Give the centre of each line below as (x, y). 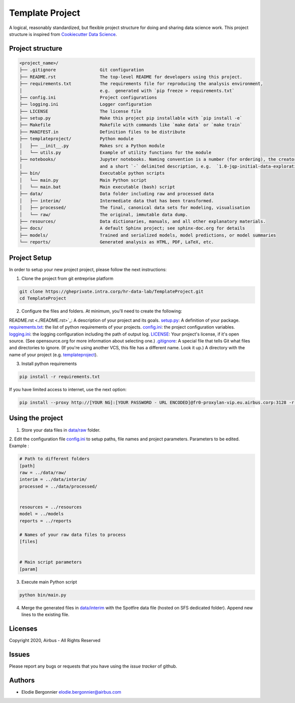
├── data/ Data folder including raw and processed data (117, 194)
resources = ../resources (51, 507)
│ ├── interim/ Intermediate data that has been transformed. (117, 201)
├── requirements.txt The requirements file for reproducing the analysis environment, (141, 84)
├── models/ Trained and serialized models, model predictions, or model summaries (148, 235)
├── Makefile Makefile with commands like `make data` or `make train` (131, 125)
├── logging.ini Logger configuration (86, 104)
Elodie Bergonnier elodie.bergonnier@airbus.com (71, 692)
